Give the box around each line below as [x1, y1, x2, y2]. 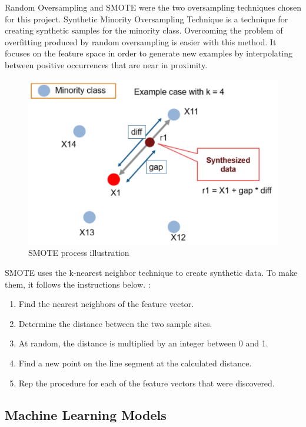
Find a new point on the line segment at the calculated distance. [18, 357, 252, 369]
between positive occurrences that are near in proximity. [5, 58, 208, 71]
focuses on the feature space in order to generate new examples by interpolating [5, 47, 292, 59]
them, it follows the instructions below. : [5, 278, 151, 290]
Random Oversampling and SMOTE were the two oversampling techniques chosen [5, 1, 302, 13]
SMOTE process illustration [28, 246, 129, 259]
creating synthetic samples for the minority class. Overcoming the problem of [5, 24, 283, 36]
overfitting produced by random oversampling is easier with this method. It [5, 35, 277, 48]
